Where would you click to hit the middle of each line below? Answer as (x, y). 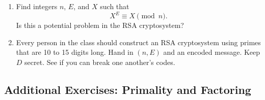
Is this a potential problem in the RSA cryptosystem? (100, 25)
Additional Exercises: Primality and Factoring (128, 89)
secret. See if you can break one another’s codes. (100, 62)
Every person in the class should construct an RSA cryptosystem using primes (138, 42)
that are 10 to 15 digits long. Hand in (75, 52)
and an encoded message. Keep (212, 52)
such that (115, 6)
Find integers (37, 6)
